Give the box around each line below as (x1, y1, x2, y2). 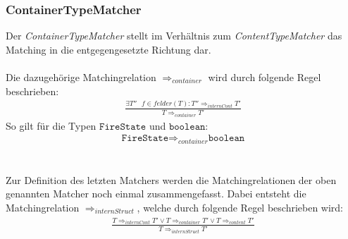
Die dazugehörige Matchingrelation (6, 70, 156, 84)
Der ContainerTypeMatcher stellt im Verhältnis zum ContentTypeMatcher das (6, 28, 342, 43)
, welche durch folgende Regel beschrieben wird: (137, 200, 344, 214)
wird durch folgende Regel (208, 70, 321, 84)
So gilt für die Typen (6, 118, 97, 133)
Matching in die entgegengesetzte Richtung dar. (6, 42, 211, 56)
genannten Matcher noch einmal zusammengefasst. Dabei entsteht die (6, 186, 306, 201)
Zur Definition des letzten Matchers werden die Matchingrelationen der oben (6, 172, 337, 187)
